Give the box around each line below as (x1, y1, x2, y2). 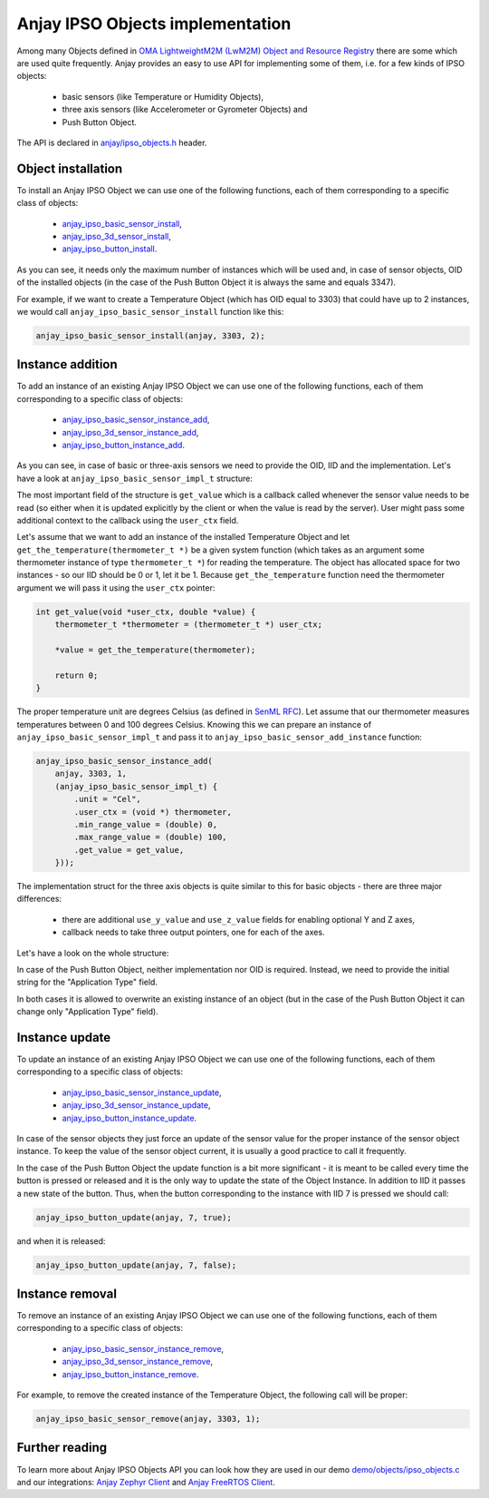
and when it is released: (16, 1235, 106, 1247)
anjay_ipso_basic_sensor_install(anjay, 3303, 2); (35, 330, 266, 340)
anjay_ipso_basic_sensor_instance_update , (62, 1087, 222, 1098)
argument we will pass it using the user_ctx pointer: (16, 582, 216, 593)
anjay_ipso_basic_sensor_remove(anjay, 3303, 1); (35, 1414, 261, 1424)
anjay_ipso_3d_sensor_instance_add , (62, 426, 199, 437)
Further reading (16, 1440, 108, 1455)
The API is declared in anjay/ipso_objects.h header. (16, 137, 207, 148)
